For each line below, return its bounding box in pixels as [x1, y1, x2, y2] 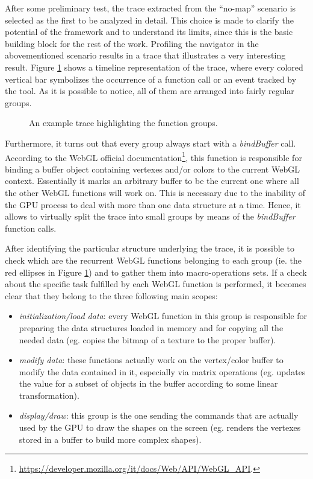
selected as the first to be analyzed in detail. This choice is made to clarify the [5, 13, 294, 26]
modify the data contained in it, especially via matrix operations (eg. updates [19, 365, 306, 378]
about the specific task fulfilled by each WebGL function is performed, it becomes [5, 278, 306, 290]
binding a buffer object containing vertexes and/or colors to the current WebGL [5, 162, 300, 175]
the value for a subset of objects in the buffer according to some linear [19, 377, 278, 390]
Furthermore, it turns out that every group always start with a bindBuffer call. [5, 136, 296, 149]
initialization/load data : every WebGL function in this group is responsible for [19, 309, 308, 322]
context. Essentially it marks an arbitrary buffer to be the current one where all [5, 174, 299, 187]
